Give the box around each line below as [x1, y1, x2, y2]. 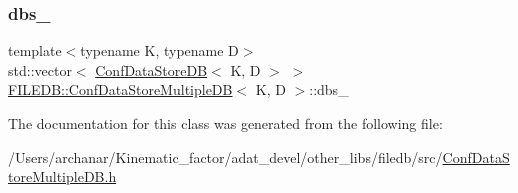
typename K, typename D [80, 40, 239, 61]
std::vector [8, 59, 72, 80]
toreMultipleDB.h [8, 166, 117, 187]
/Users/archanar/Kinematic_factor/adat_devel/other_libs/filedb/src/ [8, 146, 443, 167]
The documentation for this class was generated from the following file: [8, 113, 443, 133]
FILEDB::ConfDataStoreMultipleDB [8, 79, 233, 100]
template [8, 40, 62, 61]
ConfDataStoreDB [95, 59, 208, 80]
